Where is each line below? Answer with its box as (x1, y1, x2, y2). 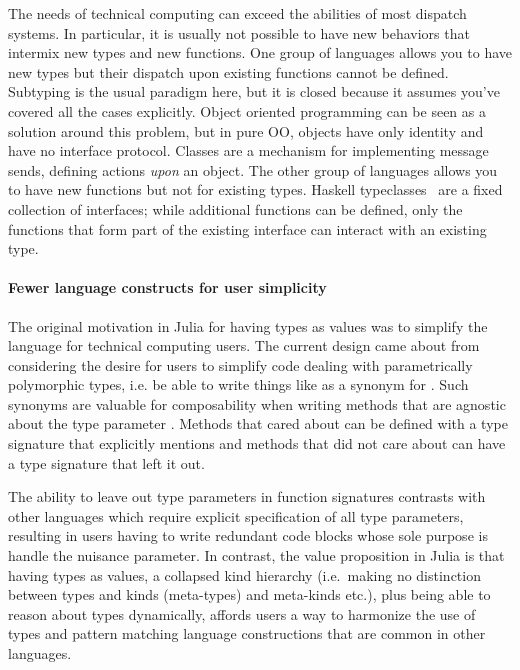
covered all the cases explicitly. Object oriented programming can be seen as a (8, 100, 486, 121)
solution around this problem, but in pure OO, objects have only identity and (8, 120, 484, 141)
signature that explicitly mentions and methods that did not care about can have (8, 433, 506, 454)
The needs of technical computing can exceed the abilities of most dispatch (8, 3, 467, 23)
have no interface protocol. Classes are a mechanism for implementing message (8, 140, 489, 161)
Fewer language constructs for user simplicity (8, 277, 327, 298)
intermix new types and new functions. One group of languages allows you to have (8, 42, 512, 63)
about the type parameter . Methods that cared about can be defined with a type (8, 413, 508, 434)
